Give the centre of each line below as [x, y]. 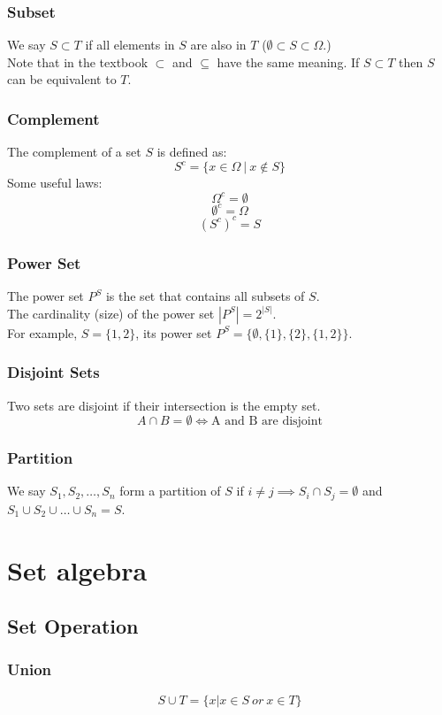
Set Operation [73, 626]
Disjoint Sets [53, 372]
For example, [42, 332]
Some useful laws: [55, 183]
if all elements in [130, 45]
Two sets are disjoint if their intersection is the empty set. [164, 405]
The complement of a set [74, 152]
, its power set [174, 332]
